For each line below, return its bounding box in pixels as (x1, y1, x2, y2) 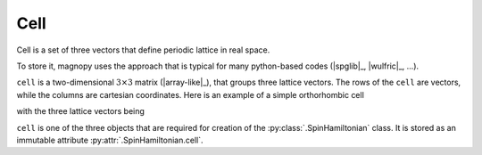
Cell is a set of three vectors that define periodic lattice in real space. (16, 45, 270, 55)
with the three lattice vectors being (16, 106, 145, 117)
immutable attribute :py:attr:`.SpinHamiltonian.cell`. (16, 135, 204, 145)
